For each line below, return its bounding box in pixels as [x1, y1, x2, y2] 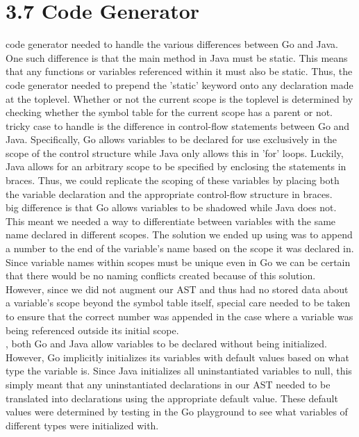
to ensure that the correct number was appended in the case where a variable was [6, 309, 353, 323]
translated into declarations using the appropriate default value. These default [6, 390, 338, 405]
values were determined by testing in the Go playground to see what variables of [6, 404, 348, 419]
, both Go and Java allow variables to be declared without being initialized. [6, 336, 327, 351]
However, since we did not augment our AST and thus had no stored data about [6, 281, 349, 296]
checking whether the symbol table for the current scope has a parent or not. [6, 105, 333, 119]
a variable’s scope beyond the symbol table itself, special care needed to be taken [6, 295, 351, 310]
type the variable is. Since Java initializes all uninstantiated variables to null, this [6, 363, 352, 378]
